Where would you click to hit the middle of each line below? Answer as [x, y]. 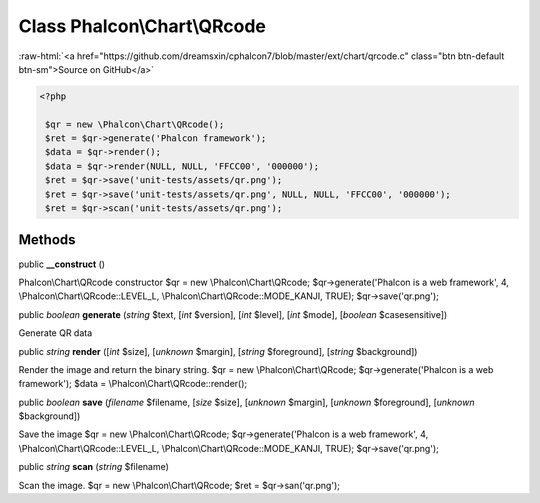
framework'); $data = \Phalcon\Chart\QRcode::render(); [133, 384]
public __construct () [61, 264]
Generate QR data [55, 333]
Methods [47, 240]
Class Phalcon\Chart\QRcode [142, 26]
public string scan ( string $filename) [94, 467]
